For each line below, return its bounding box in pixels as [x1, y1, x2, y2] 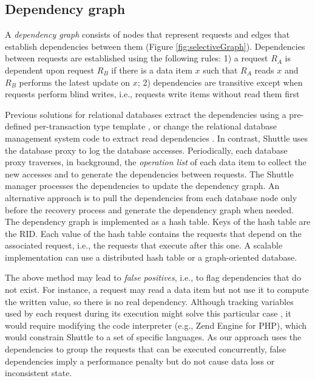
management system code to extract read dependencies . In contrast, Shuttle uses [5, 131, 308, 144]
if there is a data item [111, 63, 192, 76]
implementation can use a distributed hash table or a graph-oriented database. [5, 250, 297, 263]
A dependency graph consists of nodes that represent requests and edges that [5, 28, 290, 41]
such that [203, 63, 238, 76]
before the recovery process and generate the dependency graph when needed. [5, 203, 294, 216]
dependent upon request [5, 63, 95, 76]
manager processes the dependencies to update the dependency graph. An [5, 179, 280, 192]
